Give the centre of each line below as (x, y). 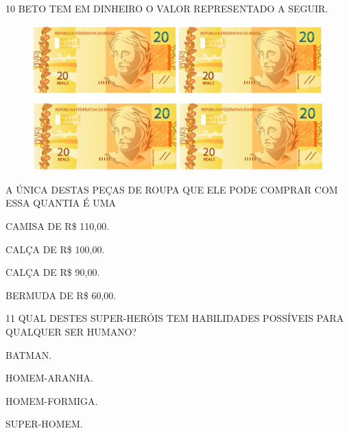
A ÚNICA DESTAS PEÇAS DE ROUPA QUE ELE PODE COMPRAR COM (172, 189)
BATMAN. (29, 354)
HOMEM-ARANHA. (49, 378)
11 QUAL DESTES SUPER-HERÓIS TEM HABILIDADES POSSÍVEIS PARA (175, 318)
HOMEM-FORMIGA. (52, 400)
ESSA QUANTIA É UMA (61, 203)
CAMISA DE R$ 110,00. (58, 225)
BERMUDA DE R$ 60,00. (61, 295)
